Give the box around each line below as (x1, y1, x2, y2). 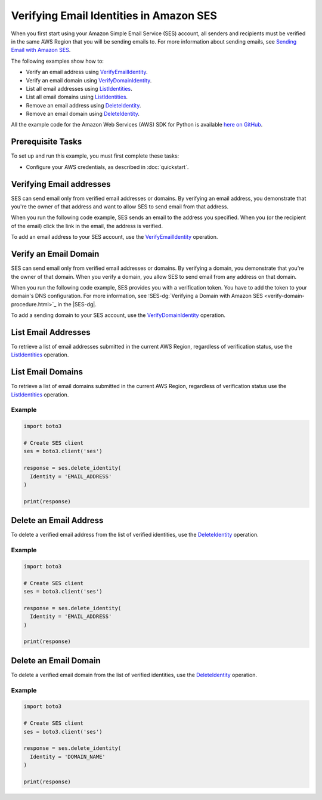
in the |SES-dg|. (57, 300, 97, 307)
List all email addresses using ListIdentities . (26, 85, 132, 92)
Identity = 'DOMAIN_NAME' (30, 753, 106, 760)
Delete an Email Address (11, 515, 104, 525)
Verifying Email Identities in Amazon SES (11, 9, 218, 22)
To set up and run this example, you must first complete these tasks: (11, 152, 179, 159)
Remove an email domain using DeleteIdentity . (26, 110, 140, 118)
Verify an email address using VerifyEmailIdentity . (26, 69, 148, 76)
